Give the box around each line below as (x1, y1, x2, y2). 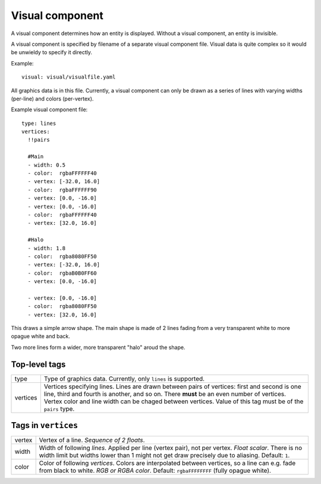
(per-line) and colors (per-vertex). (11, 95, 94, 102)
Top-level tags (11, 359, 66, 369)
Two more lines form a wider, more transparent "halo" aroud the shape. (11, 344, 185, 351)
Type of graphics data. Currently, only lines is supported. (43, 375, 205, 383)
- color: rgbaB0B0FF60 (27, 269, 97, 276)
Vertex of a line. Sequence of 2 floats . (39, 436, 145, 444)
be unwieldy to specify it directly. (11, 49, 92, 56)
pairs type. (43, 404, 75, 413)
